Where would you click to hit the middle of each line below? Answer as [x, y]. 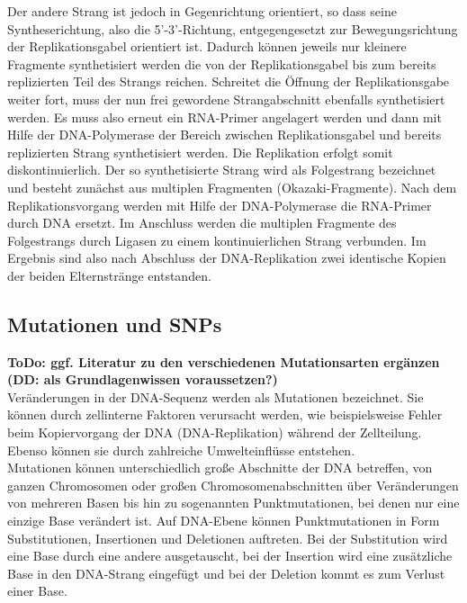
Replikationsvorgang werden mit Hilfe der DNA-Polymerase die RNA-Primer [220, 205]
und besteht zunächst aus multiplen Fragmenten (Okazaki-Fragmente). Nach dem [232, 187]
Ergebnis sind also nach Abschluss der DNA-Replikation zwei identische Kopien [227, 258]
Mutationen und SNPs [115, 324]
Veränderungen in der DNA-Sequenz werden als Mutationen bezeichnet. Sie [216, 396]
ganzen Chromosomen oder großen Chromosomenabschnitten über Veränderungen [233, 485]
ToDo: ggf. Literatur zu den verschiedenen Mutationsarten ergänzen [224, 361]
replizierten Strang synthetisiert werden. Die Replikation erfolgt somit [200, 152]
